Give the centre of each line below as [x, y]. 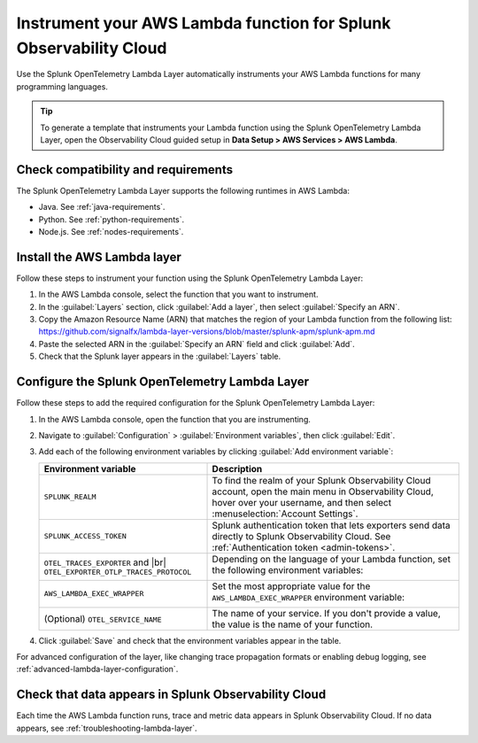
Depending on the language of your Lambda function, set [332, 559]
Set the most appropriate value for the [291, 586]
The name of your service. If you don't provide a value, [327, 613]
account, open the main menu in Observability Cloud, [323, 491]
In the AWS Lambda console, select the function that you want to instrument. [178, 294]
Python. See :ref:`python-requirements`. [112, 219]
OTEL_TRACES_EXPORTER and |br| [105, 562]
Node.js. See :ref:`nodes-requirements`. [111, 231]
